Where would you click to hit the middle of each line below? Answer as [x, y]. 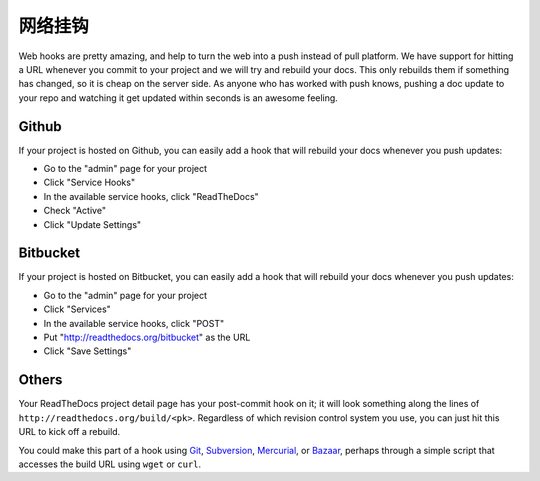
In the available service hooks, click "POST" [134, 323]
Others [40, 380]
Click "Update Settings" [92, 224]
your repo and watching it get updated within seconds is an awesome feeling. [178, 97]
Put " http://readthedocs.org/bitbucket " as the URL [147, 337]
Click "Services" [77, 309]
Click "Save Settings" [87, 351]
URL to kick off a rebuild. [69, 432]
